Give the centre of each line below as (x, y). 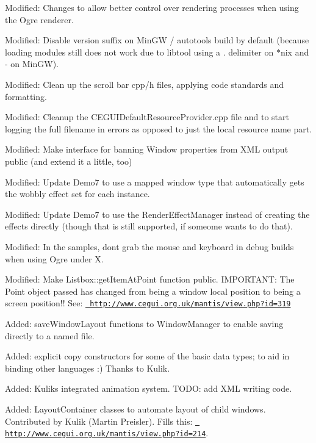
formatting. (26, 96)
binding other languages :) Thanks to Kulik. (88, 368)
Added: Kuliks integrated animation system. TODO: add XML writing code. (149, 388)
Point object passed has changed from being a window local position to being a (153, 291)
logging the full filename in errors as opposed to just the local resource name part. (159, 128)
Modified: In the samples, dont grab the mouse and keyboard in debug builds (149, 246)
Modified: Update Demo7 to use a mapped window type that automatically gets (155, 182)
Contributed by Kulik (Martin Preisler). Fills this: (99, 421)
